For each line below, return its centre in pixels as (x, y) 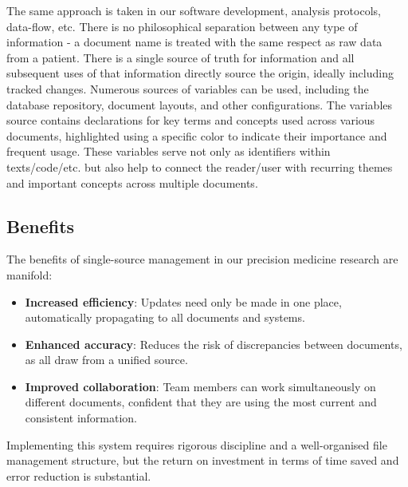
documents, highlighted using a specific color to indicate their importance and (197, 135)
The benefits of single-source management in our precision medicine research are (202, 259)
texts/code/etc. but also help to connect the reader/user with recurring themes (200, 166)
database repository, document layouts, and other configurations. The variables (200, 104)
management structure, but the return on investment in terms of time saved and (203, 460)
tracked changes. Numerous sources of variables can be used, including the (188, 88)
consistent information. (81, 418)
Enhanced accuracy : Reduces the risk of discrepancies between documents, (214, 344)
